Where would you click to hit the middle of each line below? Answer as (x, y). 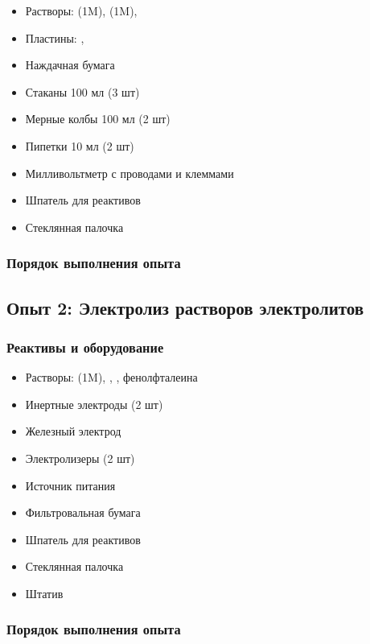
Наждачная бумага (70, 65)
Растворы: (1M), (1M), (81, 10)
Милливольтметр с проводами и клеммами (129, 173)
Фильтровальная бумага (83, 512)
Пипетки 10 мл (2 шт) (80, 145)
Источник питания (70, 485)
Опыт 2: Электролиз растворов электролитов (185, 307)
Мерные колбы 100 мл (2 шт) (98, 119)
